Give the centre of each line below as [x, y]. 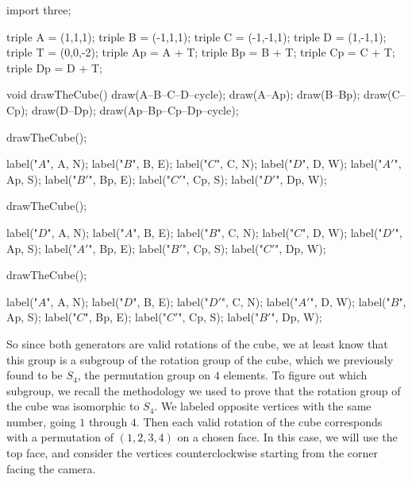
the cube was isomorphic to [73, 406]
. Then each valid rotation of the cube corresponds [259, 421]
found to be [35, 375]
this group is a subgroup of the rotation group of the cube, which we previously [200, 359]
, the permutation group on [144, 375]
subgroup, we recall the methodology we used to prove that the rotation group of [204, 390]
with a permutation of [60, 437]
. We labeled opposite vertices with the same [263, 406]
